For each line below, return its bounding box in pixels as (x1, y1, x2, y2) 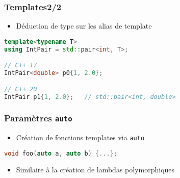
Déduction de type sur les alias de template (16, 20, 152, 31)
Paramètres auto (4, 112, 72, 124)
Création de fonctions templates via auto (16, 132, 145, 143)
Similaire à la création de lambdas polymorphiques (16, 164, 175, 174)
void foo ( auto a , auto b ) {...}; (4, 149, 118, 157)
